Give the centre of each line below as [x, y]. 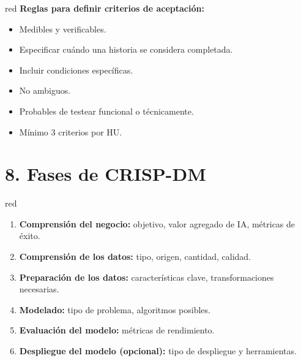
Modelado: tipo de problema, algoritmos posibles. [115, 309]
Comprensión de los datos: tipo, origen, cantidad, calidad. [135, 256]
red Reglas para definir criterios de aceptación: [105, 8]
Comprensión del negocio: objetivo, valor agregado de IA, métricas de [157, 223]
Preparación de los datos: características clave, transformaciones [147, 277]
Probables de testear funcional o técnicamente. [106, 111]
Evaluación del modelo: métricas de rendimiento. [117, 330]
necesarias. [39, 289]
